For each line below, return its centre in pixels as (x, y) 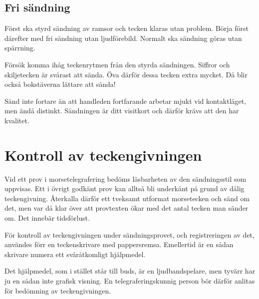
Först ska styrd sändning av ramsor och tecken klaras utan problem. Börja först (127, 28)
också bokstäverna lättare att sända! (60, 84)
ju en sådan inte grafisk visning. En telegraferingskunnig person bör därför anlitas (130, 281)
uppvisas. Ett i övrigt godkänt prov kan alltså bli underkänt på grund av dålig (125, 188)
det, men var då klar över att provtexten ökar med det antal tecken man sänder (127, 208)
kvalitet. (17, 120)
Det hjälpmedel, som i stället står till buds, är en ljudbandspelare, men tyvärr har (130, 271)
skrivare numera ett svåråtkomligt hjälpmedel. (75, 254)
